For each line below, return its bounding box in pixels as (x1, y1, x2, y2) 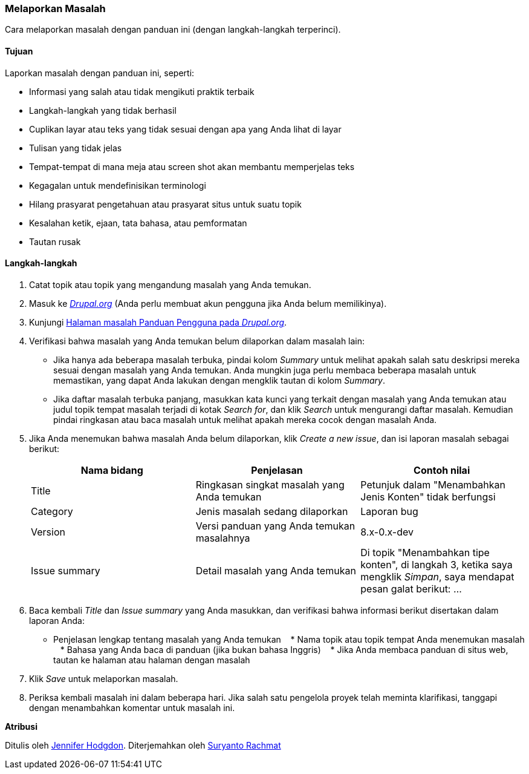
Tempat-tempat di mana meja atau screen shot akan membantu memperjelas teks (29, 161, 355, 172)
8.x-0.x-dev (360, 525, 414, 538)
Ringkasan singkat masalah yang (195, 478, 345, 491)
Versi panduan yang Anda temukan (195, 519, 355, 532)
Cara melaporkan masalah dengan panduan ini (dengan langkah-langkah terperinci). (5, 24, 341, 35)
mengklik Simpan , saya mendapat (360, 570, 514, 583)
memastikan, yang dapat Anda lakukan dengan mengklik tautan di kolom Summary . (53, 375, 385, 385)
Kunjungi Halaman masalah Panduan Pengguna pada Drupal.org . (29, 316, 287, 327)
